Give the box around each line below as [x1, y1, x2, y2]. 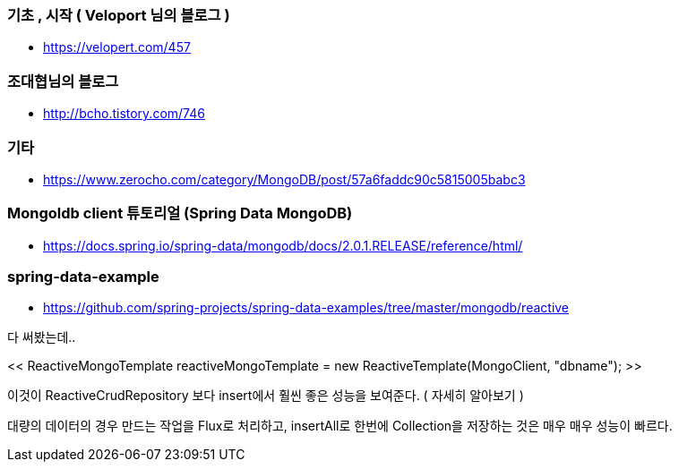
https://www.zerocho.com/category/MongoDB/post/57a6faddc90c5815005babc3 [43, 171, 526, 187]
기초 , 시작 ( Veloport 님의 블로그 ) [7, 6, 230, 24]
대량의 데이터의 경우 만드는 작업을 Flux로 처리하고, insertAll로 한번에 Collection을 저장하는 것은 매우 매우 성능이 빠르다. [7, 418, 673, 434]
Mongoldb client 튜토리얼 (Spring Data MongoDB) [7, 204, 353, 223]
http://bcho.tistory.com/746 [43, 106, 205, 122]
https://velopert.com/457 [43, 39, 191, 55]
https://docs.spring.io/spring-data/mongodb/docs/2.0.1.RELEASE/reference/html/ [43, 237, 523, 253]
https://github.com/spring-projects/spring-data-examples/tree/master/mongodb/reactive [43, 300, 570, 316]
